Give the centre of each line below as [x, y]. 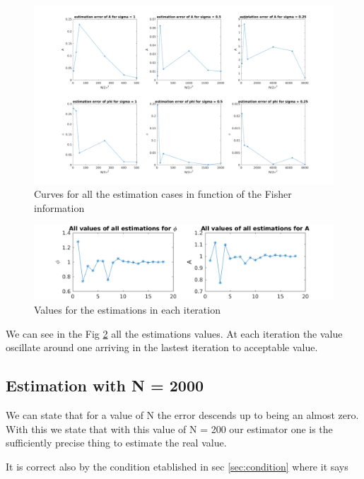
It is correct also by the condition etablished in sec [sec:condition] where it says [177, 466]
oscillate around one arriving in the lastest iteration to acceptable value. [162, 347]
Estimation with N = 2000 [105, 385]
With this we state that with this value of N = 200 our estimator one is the [169, 428]
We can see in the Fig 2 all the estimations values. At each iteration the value [174, 333]
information [59, 207]
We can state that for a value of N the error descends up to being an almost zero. [182, 414]
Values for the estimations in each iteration [127, 309]
